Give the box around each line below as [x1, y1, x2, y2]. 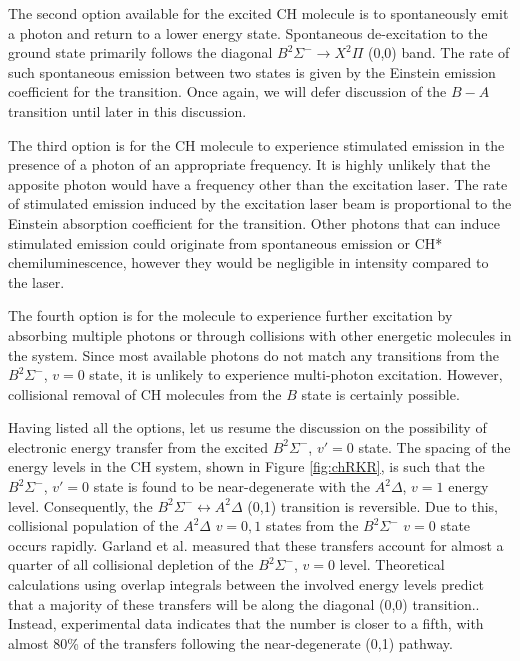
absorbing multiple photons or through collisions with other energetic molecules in [8, 324, 512, 345]
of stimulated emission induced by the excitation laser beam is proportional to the [8, 193, 512, 214]
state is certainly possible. [301, 383, 460, 404]
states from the [266, 515, 359, 536]
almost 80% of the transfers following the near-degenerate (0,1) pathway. [8, 632, 453, 653]
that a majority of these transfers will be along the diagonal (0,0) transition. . [8, 593, 480, 614]
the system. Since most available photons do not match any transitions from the [8, 344, 499, 365]
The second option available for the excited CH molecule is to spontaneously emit [8, 3, 509, 23]
